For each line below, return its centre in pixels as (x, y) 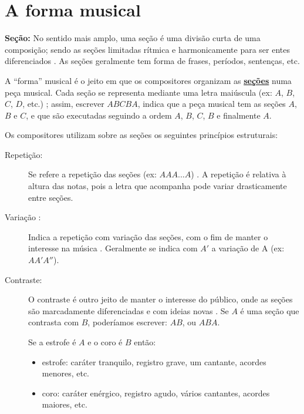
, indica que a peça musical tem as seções (212, 104)
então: (145, 342)
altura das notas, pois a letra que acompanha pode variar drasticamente (158, 186)
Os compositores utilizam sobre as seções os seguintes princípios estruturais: (141, 135)
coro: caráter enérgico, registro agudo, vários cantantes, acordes (156, 393)
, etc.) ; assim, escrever (63, 104)
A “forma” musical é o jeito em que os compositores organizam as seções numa (148, 80)
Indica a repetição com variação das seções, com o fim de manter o (148, 236)
